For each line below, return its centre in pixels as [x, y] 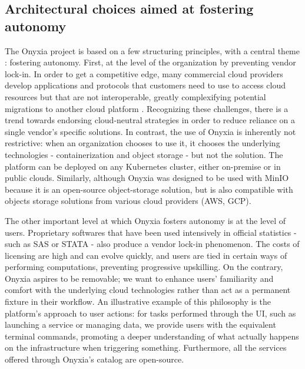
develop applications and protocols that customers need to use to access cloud [145, 85]
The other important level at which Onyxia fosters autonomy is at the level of [145, 220]
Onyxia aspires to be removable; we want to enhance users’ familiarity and [139, 278]
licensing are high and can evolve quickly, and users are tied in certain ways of [146, 255]
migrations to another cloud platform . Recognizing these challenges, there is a [147, 108]
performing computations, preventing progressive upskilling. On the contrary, [144, 267]
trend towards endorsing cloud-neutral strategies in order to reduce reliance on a [150, 120]
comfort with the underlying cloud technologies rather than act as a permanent [148, 290]
